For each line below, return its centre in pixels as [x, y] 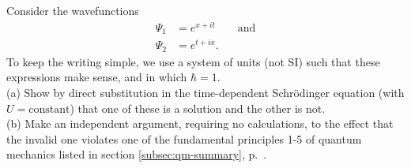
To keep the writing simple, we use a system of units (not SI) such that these [193, 61]
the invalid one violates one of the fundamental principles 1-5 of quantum [184, 138]
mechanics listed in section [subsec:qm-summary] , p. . [137, 154]
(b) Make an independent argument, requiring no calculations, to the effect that [200, 123]
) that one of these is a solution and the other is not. [198, 108]
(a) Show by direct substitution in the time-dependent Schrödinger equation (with [205, 92]
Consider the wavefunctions [73, 10]
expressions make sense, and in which [97, 77]
